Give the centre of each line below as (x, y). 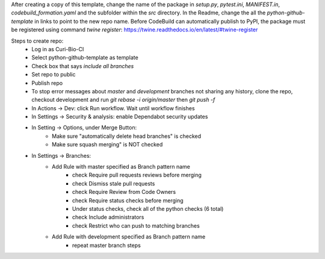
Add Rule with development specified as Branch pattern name (129, 237)
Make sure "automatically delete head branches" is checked (127, 136)
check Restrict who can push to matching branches (136, 225)
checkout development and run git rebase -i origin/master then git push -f (123, 100)
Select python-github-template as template (85, 58)
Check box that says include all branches (83, 66)
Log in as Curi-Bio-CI (58, 49)
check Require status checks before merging (128, 200)
